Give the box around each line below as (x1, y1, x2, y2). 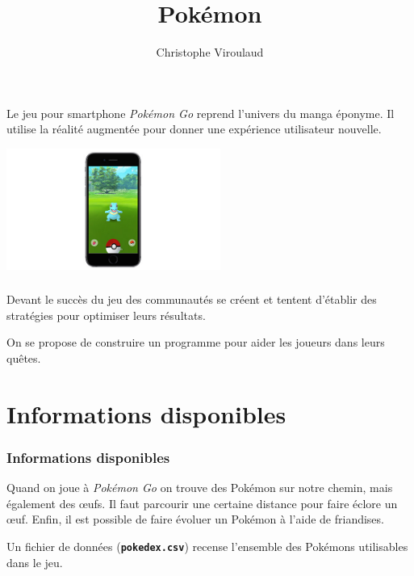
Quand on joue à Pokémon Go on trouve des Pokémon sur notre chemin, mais (6, 479, 393, 496)
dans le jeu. (6, 553, 63, 570)
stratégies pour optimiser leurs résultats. (6, 306, 206, 323)
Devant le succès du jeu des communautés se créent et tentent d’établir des (6, 291, 377, 308)
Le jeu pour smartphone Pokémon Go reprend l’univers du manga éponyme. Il (6, 104, 395, 121)
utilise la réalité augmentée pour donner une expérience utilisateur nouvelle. (6, 120, 382, 137)
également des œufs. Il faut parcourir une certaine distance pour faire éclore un (6, 494, 398, 511)
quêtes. (6, 349, 41, 366)
